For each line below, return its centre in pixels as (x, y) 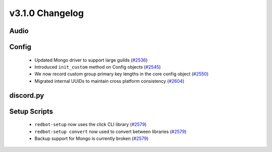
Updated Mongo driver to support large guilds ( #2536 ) (91, 60)
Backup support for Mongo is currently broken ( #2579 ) (91, 138)
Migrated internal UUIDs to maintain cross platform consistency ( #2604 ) (110, 81)
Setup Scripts (31, 111)
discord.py (27, 95)
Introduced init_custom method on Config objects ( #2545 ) (98, 67)
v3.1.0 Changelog (47, 13)
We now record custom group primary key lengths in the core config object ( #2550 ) (122, 74)
